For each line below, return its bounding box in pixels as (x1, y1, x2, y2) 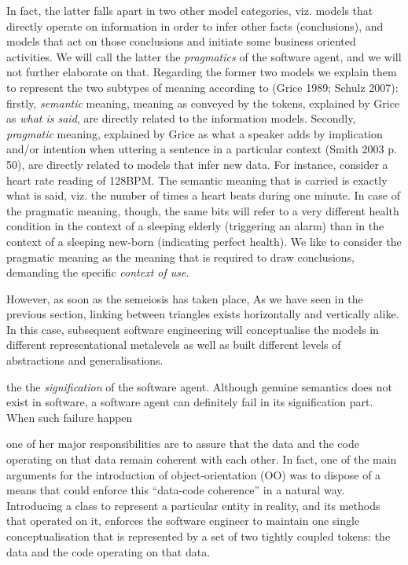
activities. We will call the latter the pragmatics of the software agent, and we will (6, 48, 402, 64)
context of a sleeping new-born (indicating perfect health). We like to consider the (6, 233, 402, 249)
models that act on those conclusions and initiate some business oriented (6, 33, 356, 50)
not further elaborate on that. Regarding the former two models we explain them (6, 64, 397, 80)
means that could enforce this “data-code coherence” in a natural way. (6, 482, 345, 498)
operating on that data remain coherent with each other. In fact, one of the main (6, 451, 397, 468)
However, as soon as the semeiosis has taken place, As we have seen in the (6, 290, 363, 306)
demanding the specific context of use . (6, 264, 189, 281)
